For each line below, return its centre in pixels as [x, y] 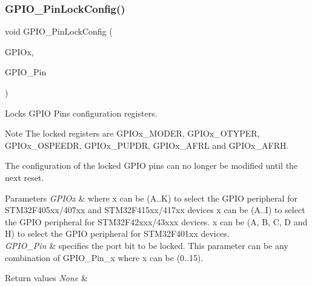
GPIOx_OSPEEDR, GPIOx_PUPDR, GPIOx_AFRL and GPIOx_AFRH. [147, 145]
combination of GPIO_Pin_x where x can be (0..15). [104, 257]
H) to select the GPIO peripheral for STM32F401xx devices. [117, 233]
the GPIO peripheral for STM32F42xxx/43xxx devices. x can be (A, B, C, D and [156, 221]
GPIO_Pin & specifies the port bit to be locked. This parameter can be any [147, 245]
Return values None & [46, 278]
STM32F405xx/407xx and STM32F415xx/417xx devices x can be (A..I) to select [155, 210]
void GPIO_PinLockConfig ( [59, 31]
